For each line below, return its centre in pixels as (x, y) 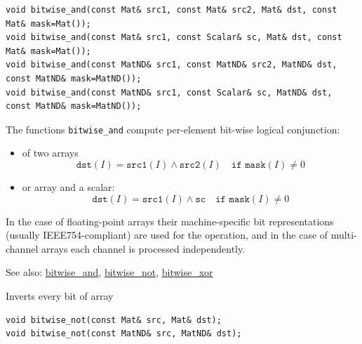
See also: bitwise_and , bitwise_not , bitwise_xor (109, 272)
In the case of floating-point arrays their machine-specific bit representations (170, 221)
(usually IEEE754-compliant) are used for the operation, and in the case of (167, 235)
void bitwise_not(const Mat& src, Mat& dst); (114, 320)
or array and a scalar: (68, 187)
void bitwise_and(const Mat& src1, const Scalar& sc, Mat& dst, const (174, 38)
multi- (344, 235)
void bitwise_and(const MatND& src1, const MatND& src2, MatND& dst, (172, 65)
